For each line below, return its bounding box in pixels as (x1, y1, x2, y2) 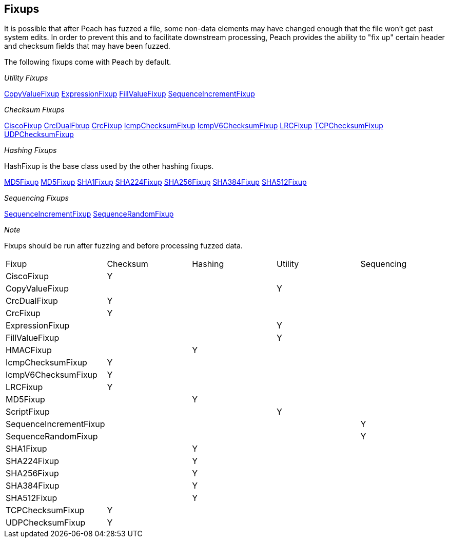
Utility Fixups (4, 73, 48, 83)
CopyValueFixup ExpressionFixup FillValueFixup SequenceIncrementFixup (4, 89, 255, 99)
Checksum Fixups (4, 105, 65, 114)
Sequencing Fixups (4, 193, 69, 203)
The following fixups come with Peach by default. (4, 57, 171, 67)
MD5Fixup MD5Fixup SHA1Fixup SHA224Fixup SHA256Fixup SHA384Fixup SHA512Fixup (4, 178, 307, 187)
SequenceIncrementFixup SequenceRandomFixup (4, 209, 174, 219)
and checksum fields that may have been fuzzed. (4, 42, 170, 51)
